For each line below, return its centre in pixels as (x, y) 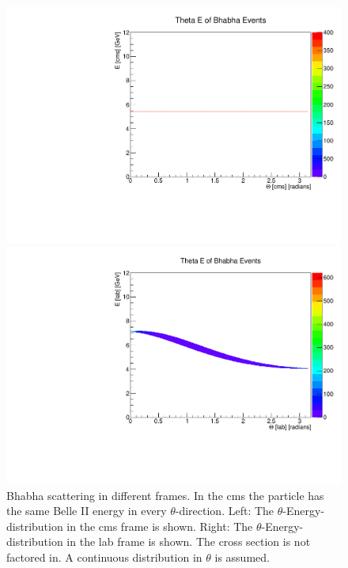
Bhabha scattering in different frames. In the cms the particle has (165, 495)
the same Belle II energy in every (87, 511)
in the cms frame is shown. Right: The (160, 526)
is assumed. (242, 557)
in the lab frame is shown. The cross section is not (189, 541)
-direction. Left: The (225, 511)
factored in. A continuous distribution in (104, 557)
